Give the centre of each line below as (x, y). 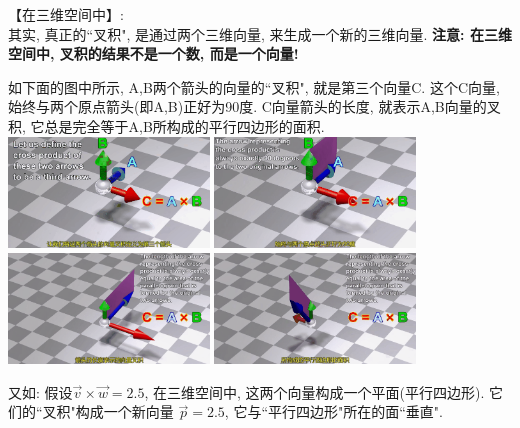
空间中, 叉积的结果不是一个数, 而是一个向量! (153, 53)
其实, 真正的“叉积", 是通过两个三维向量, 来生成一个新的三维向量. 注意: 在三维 (260, 33)
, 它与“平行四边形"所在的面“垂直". (333, 411)
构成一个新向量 (124, 411)
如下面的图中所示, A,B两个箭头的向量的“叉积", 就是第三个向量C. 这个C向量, (254, 86)
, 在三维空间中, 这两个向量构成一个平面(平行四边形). (314, 391)
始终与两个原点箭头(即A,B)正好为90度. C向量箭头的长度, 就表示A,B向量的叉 (254, 106)
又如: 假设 (40, 391)
